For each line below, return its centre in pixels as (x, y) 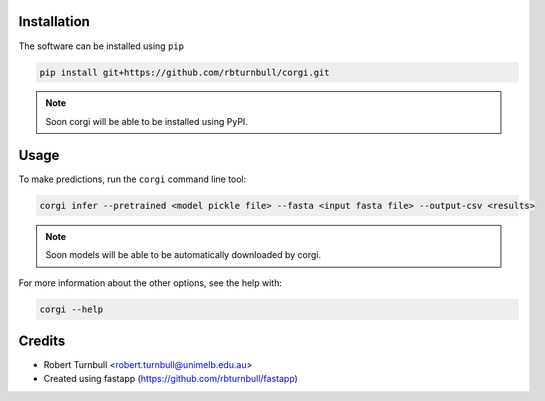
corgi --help (71, 309)
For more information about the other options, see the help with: (150, 282)
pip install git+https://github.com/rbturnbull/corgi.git (184, 72)
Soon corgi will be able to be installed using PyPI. (147, 121)
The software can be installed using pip (101, 46)
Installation (54, 21)
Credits (42, 340)
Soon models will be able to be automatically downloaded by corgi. (183, 255)
